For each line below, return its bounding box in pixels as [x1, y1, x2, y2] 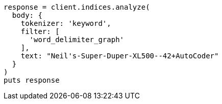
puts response [4, 76, 60, 84]
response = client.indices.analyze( [4, 3, 150, 11]
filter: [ [20, 27, 60, 36]
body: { [12, 11, 42, 19]
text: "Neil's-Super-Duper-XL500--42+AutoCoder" [20, 52, 219, 60]
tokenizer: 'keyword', [20, 19, 111, 27]
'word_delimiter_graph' [29, 36, 125, 44]
